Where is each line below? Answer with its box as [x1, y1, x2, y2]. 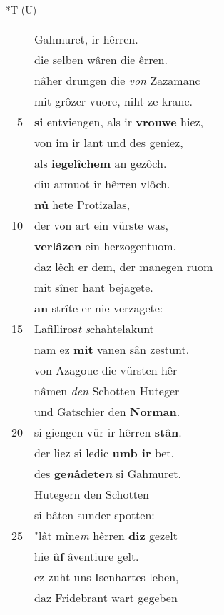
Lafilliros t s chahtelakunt [34, 320, 154, 337]
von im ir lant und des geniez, [34, 133, 183, 151]
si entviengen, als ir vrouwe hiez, [34, 113, 204, 130]
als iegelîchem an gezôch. [34, 154, 167, 171]
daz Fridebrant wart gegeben [34, 589, 178, 606]
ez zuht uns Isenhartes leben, [34, 568, 179, 585]
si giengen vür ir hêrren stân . [34, 423, 182, 440]
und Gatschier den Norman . [34, 402, 180, 420]
